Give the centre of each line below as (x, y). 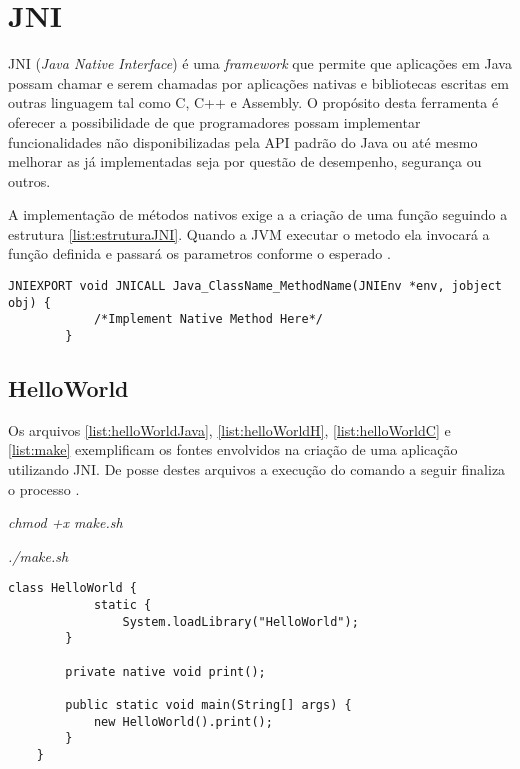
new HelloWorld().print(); (183, 721)
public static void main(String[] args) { (208, 705)
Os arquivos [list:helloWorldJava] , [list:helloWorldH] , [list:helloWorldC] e (229, 429)
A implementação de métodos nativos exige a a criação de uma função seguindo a (258, 214)
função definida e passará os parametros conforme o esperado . (199, 253)
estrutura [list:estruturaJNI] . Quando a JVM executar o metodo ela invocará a (249, 233)
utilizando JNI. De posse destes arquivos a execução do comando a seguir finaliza (257, 469)
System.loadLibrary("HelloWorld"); (240, 621)
